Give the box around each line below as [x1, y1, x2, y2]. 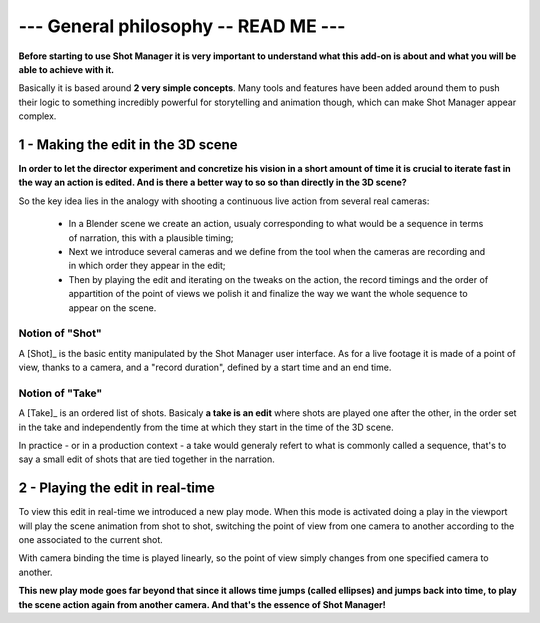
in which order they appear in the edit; [68, 260, 226, 272]
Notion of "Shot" [18, 326, 102, 340]
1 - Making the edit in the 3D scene [18, 136, 239, 153]
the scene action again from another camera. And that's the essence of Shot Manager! [18, 598, 386, 610]
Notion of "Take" [18, 386, 103, 400]
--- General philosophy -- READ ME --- [18, 15, 346, 37]
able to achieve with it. [18, 63, 115, 75]
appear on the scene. [68, 301, 157, 314]
